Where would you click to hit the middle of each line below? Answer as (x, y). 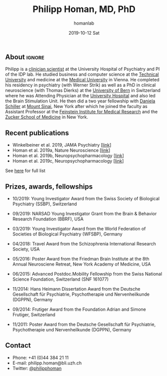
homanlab (84, 23)
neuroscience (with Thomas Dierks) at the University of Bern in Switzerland (83, 90)
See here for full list (25, 171)
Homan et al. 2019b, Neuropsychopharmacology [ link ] (68, 156)
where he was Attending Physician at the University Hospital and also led (80, 96)
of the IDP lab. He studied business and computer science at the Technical (82, 74)
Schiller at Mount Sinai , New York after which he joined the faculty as (76, 106)
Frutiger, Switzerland (34, 314)
